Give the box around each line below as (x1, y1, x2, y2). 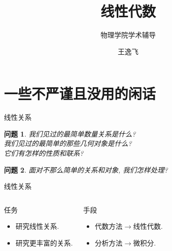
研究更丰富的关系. (15, 238, 73, 248)
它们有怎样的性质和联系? (4, 148, 84, 158)
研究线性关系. (15, 221, 59, 231)
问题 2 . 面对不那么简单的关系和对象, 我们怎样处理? (4, 164, 168, 175)
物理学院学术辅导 (101, 30, 156, 40)
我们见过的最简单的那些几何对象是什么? (4, 138, 132, 148)
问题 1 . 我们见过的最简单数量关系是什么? (4, 128, 136, 139)
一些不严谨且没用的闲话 (4, 83, 156, 104)
